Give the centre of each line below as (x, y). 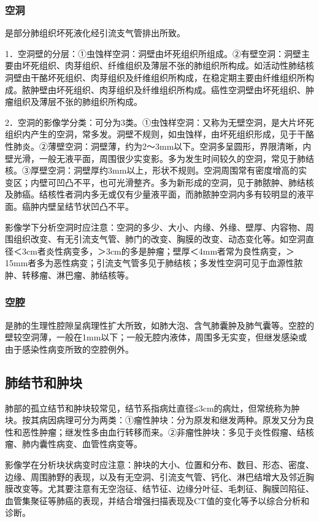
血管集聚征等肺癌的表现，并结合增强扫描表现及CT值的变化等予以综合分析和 (157, 500)
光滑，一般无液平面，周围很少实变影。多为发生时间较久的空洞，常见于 (155, 158)
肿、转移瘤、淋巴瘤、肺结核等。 (69, 274)
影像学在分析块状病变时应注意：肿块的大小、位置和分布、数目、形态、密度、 (159, 465)
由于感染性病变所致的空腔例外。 (69, 349)
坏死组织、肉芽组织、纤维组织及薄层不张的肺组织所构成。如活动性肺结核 (168, 65)
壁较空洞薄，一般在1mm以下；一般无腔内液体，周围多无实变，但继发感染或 (156, 337)
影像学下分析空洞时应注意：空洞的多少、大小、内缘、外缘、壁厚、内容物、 (155, 227)
